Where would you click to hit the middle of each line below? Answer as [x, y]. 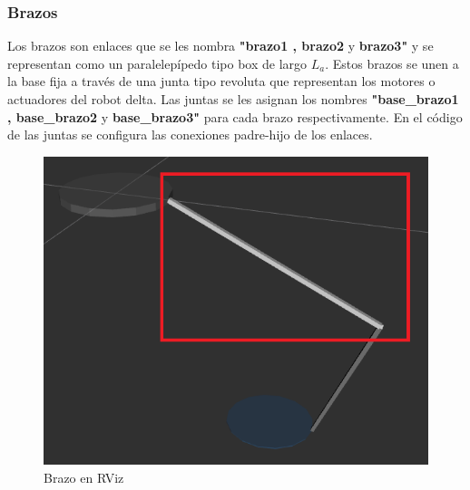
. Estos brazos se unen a [392, 63]
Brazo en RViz [84, 477]
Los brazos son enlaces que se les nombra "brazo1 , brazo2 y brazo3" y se [220, 46]
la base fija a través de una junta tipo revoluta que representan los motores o [221, 81]
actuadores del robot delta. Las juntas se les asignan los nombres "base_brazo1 [233, 99]
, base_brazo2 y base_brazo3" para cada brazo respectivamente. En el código [235, 116]
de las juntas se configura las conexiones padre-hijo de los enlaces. [190, 135]
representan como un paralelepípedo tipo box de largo [157, 63]
